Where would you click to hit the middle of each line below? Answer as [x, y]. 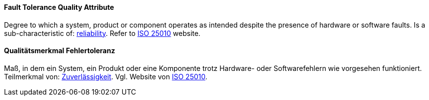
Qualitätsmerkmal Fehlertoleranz [60, 51]
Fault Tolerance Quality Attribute [59, 7]
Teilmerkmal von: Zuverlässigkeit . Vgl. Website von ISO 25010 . [106, 76]
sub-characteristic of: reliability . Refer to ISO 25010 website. [102, 33]
